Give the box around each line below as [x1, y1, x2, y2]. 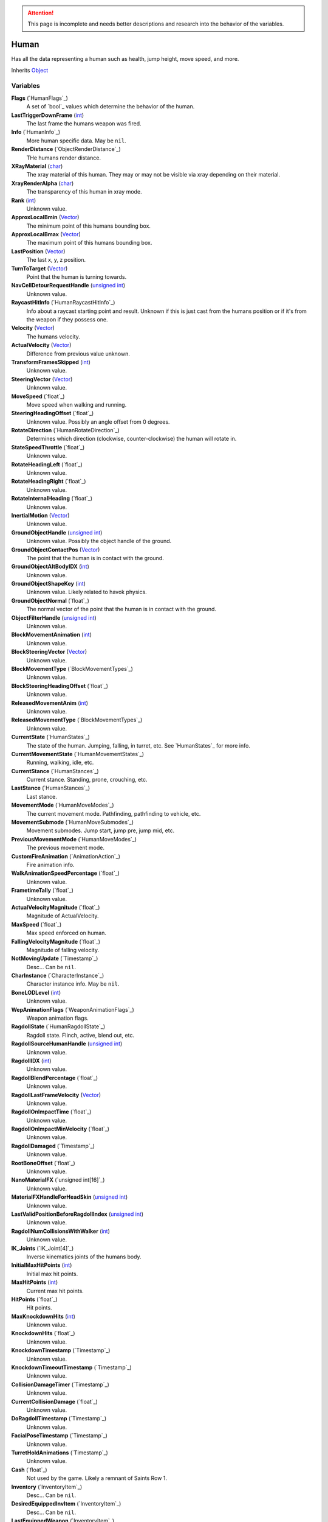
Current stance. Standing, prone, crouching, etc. [26, 776, 148, 784]
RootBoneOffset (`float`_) [11, 1159, 75, 1166]
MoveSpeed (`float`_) [11, 393, 65, 400]
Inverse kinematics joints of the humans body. [26, 1253, 142, 1260]
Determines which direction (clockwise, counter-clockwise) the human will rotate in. [26, 435, 237, 443]
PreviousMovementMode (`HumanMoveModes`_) [11, 835, 137, 843]
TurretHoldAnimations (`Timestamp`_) [11, 1449, 109, 1456]
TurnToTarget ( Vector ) [11, 265, 68, 272]
